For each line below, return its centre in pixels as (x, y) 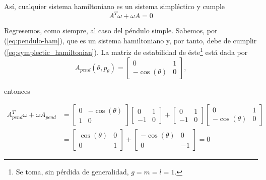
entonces (17, 91)
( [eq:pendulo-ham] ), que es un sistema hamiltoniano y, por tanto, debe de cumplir (130, 40)
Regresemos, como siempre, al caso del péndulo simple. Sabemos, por (111, 31)
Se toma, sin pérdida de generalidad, (72, 172)
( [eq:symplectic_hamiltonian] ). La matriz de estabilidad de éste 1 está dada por (126, 51)
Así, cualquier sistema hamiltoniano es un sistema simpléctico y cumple (115, 6)
